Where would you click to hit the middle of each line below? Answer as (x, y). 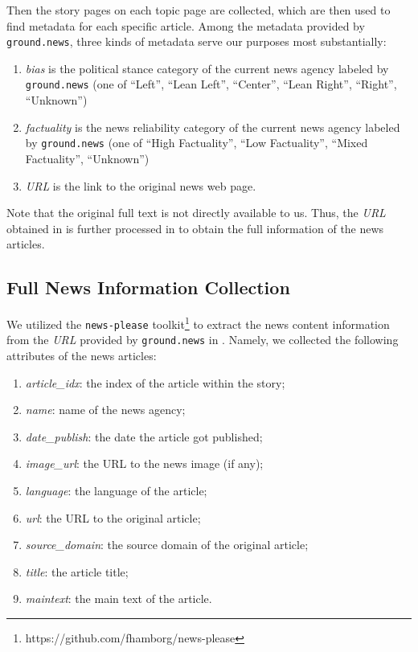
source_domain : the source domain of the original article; (167, 545)
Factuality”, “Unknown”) (87, 158)
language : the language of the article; (116, 491)
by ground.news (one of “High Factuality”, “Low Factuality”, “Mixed (197, 143)
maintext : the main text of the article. (119, 599)
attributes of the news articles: (82, 356)
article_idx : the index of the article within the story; (155, 382)
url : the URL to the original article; (113, 517)
